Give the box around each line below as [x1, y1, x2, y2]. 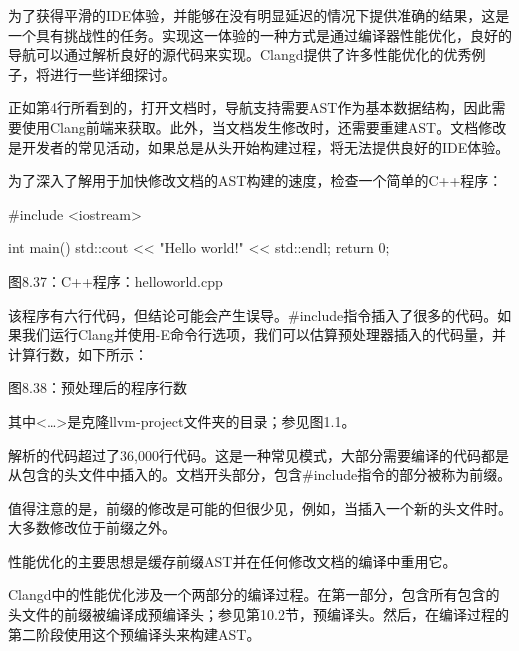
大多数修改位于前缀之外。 [8, 517, 176, 538]
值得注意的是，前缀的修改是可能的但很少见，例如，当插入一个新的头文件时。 [8, 497, 512, 518]
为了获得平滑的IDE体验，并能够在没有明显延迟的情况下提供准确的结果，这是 [8, 5, 510, 25]
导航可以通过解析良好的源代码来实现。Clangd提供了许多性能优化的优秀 [8, 44, 472, 65]
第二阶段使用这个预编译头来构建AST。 [8, 623, 261, 644]
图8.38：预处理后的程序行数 [8, 377, 187, 398]
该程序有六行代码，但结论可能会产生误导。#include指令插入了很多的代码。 [8, 304, 498, 325]
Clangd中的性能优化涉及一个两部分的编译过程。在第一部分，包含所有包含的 [8, 584, 500, 605]
